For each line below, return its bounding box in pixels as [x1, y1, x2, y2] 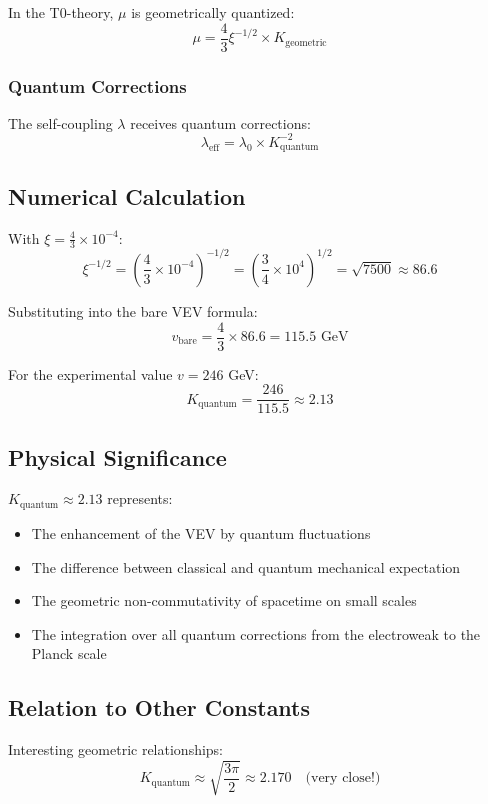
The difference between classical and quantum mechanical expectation [31, 556, 461, 577]
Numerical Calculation [8, 180, 246, 211]
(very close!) [305, 771, 381, 786]
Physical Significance [8, 441, 227, 472]
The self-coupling [8, 112, 113, 133]
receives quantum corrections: [130, 112, 311, 133]
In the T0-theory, [8, 2, 114, 22]
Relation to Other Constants [8, 692, 311, 723]
